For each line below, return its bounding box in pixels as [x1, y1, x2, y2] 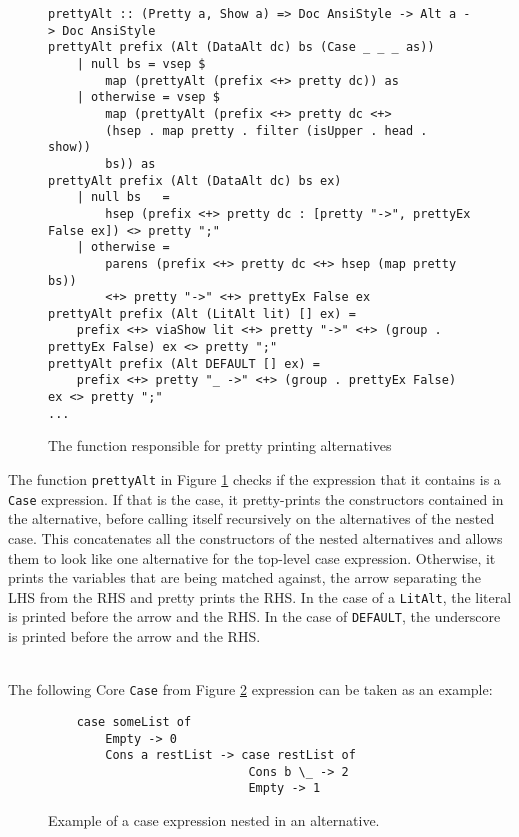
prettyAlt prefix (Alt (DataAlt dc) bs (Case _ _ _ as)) [48, 40, 435, 55]
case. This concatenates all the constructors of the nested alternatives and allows [8, 527, 503, 548]
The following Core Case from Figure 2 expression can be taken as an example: [8, 679, 493, 700]
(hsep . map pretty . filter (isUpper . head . [105, 123, 428, 138]
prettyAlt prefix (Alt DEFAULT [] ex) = [48, 356, 321, 371]
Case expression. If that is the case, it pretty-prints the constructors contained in [8, 488, 504, 509]
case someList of [76, 714, 192, 729]
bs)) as [105, 156, 156, 171]
